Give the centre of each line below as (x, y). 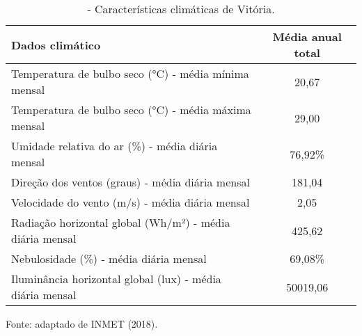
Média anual (307, 37)
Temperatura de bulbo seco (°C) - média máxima (131, 110)
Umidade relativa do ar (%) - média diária (115, 146)
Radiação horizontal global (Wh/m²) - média (121, 222)
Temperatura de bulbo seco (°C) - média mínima (130, 73)
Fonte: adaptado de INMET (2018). (82, 323)
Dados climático (56, 45)
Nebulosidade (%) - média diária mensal (109, 258)
